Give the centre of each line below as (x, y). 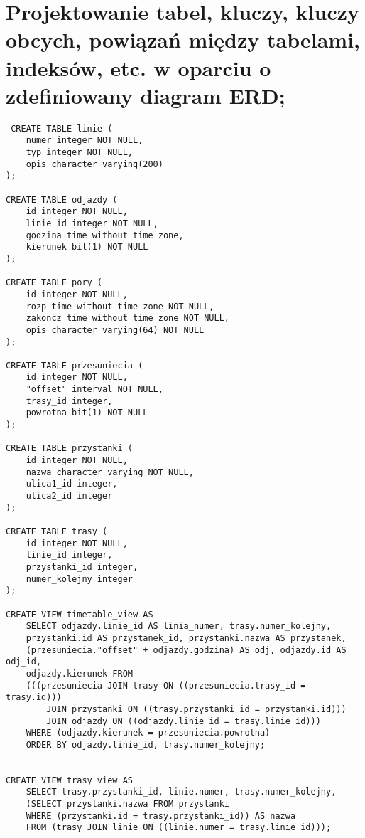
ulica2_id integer (69, 496)
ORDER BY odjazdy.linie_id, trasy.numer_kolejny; (146, 744)
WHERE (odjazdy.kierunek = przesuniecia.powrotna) (148, 733)
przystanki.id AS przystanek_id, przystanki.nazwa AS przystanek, (186, 638)
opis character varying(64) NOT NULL (115, 330)
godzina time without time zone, (105, 235)
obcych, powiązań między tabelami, (183, 39)
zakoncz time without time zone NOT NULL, (127, 318)
